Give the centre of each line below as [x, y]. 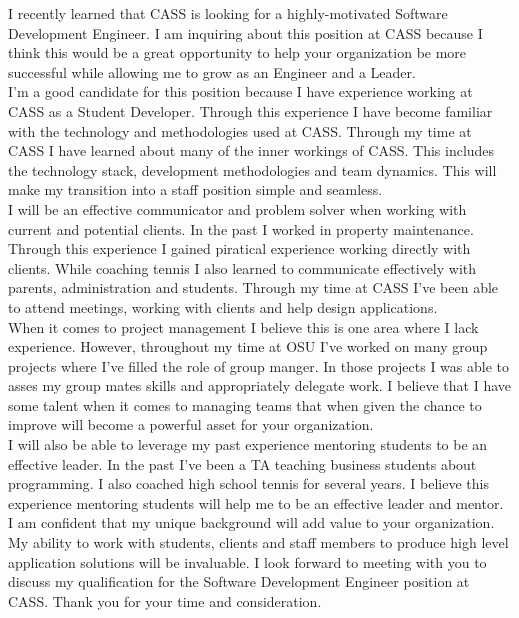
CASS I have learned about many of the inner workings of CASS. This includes [251, 150]
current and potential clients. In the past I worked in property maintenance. [241, 228]
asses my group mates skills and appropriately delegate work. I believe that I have [260, 385]
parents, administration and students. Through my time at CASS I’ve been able [253, 287]
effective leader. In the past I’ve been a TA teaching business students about [242, 463]
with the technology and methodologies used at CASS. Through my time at [240, 130]
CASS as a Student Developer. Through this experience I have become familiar [250, 110]
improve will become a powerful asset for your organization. [191, 424]
